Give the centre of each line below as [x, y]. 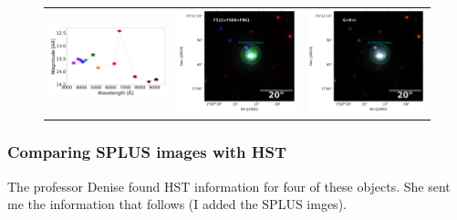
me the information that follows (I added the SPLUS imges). [177, 204]
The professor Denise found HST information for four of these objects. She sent [229, 186]
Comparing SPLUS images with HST [147, 152]
